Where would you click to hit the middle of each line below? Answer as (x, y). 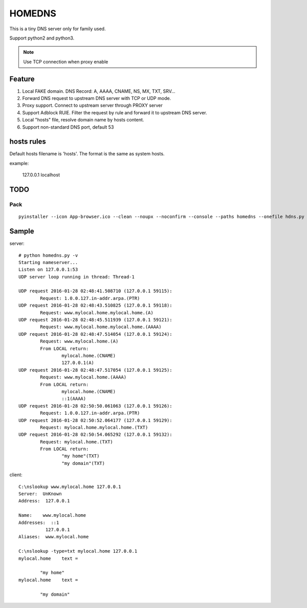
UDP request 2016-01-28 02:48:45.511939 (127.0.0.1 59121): (95, 320)
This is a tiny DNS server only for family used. (58, 29)
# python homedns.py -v (48, 255)
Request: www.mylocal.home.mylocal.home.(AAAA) (101, 327)
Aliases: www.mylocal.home (54, 537)
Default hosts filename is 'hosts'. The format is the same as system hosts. (87, 154)
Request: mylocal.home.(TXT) (77, 442)
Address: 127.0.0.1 (44, 501)
